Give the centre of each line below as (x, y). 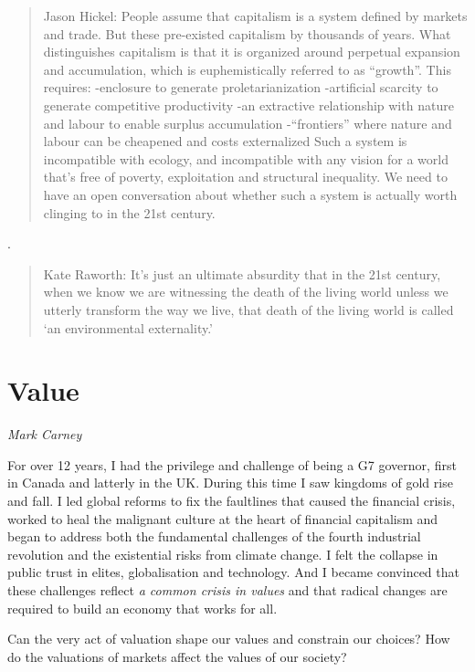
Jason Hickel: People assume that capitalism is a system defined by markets (255, 16)
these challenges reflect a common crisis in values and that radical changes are (227, 589)
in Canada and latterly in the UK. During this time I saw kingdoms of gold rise (230, 483)
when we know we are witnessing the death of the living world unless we (246, 292)
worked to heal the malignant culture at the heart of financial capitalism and (223, 518)
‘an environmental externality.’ (128, 327)
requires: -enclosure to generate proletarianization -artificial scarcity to (241, 87)
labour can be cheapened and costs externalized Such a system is (225, 141)
